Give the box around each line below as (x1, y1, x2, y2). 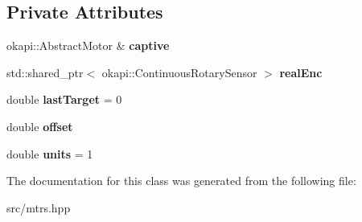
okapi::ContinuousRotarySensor (101, 64, 257, 80)
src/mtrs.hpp (6, 199, 71, 216)
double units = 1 (6, 145, 93, 162)
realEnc (279, 64, 323, 80)
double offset (6, 117, 73, 134)
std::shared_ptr (6, 64, 84, 80)
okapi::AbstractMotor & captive (6, 37, 170, 54)
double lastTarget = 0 (6, 91, 122, 108)
